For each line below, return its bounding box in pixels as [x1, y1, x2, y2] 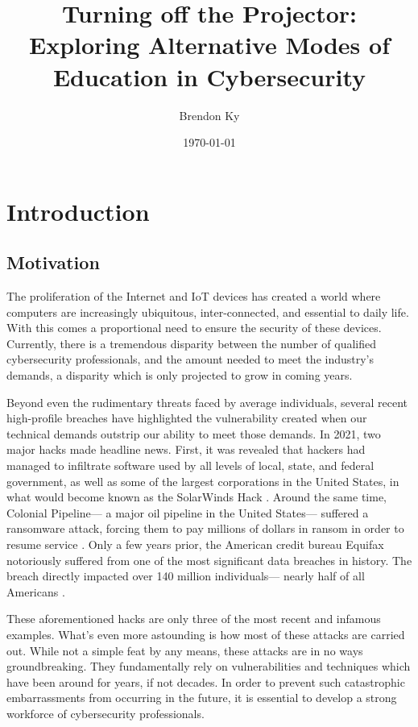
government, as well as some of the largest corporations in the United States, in [6, 472, 399, 489]
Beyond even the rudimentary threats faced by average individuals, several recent [6, 393, 408, 410]
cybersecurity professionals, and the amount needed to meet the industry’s [6, 351, 375, 368]
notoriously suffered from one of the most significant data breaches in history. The [6, 551, 412, 568]
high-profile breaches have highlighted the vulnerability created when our [6, 409, 367, 426]
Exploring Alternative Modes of [29, 28, 390, 61]
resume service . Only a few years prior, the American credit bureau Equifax [6, 535, 384, 552]
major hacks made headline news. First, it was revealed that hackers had [6, 441, 366, 458]
